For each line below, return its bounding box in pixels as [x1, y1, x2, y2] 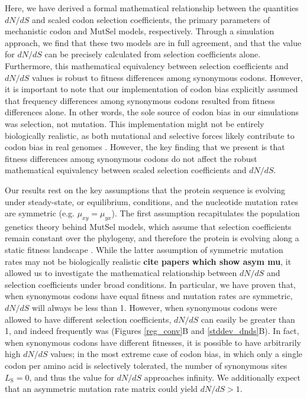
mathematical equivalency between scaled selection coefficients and [5, 164, 247, 176]
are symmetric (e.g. [5, 207, 75, 219]
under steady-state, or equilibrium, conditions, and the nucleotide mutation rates [5, 195, 298, 207]
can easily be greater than [201, 313, 295, 325]
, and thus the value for [29, 371, 115, 383]
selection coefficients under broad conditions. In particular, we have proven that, [5, 278, 296, 290]
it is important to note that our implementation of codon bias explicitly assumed [5, 83, 298, 95]
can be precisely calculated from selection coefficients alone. [44, 48, 261, 60]
